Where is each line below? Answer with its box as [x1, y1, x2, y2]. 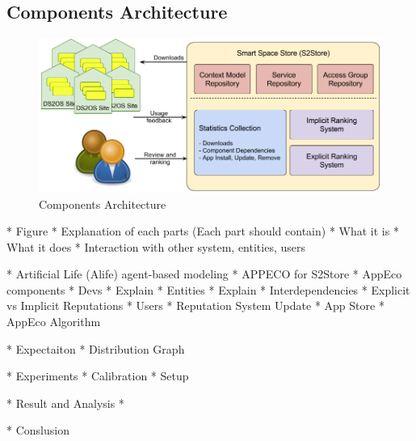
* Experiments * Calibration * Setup [6, 367, 189, 384]
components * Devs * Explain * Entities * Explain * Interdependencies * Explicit [6, 281, 410, 298]
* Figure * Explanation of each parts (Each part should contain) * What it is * [6, 223, 399, 240]
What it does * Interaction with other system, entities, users [6, 238, 305, 255]
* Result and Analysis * [6, 394, 124, 411]
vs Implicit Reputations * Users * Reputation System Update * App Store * [6, 297, 384, 314]
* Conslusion [6, 422, 69, 439]
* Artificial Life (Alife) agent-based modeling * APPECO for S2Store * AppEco [6, 265, 402, 282]
